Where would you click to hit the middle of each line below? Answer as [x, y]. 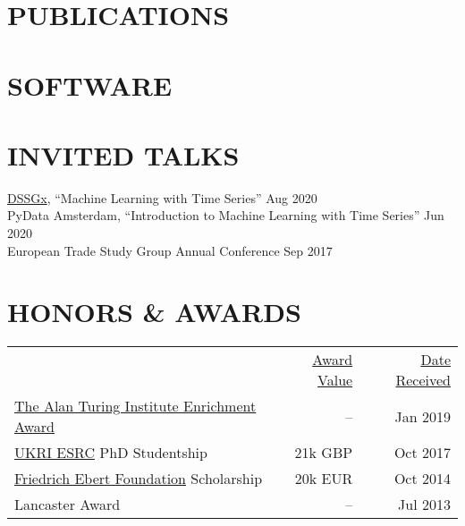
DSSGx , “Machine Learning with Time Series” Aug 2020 [162, 197]
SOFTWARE [90, 85]
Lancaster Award [68, 505]
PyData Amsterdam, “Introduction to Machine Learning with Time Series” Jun [226, 215]
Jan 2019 [423, 416]
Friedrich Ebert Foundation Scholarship [139, 479]
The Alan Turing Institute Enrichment [135, 406]
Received [423, 380]
